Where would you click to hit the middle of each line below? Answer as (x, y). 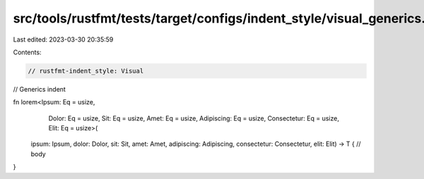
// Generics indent (40, 89)
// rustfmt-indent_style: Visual (86, 71)
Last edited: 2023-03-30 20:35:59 (63, 39)
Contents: (27, 52)
